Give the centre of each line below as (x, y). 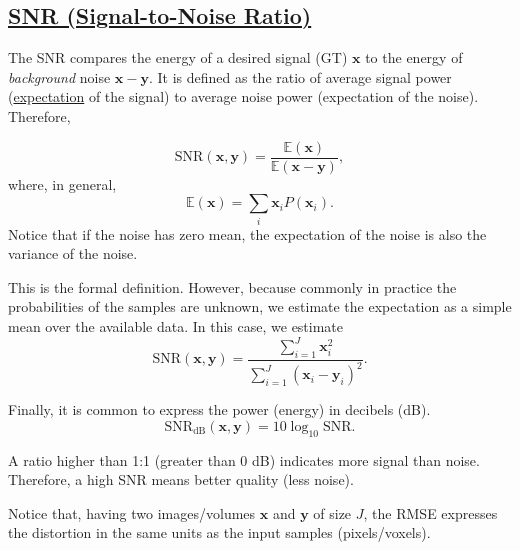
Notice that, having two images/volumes (132, 512)
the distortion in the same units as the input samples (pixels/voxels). (219, 532)
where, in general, (62, 183)
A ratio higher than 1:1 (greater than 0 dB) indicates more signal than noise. (244, 459)
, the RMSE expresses (430, 512)
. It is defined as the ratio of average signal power (300, 76)
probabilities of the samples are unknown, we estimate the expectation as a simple (260, 306)
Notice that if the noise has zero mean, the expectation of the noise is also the (247, 233)
